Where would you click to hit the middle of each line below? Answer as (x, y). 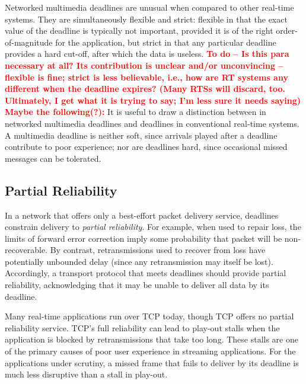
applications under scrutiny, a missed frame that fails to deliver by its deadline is (152, 362)
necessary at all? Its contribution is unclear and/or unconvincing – (144, 65)
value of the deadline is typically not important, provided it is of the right (139, 31)
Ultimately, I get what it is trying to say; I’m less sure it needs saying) (153, 100)
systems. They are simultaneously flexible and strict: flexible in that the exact (146, 19)
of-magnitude (29, 42)
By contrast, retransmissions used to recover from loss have (158, 250)
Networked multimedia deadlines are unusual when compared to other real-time (149, 7)
